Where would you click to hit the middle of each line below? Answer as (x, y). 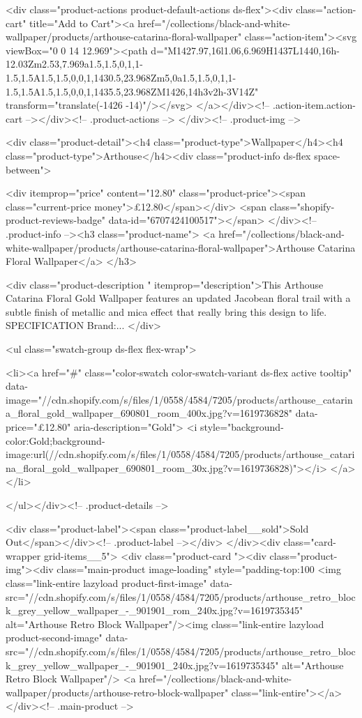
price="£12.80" (38, 427)
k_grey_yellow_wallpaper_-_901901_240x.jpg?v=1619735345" (142, 665)
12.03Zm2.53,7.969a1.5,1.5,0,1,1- (74, 64)
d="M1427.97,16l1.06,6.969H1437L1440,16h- (245, 50)
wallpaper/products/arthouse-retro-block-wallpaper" (117, 692)
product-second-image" (54, 637)
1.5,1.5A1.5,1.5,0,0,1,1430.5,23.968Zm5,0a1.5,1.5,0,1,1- (121, 77)
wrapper (23, 555)
